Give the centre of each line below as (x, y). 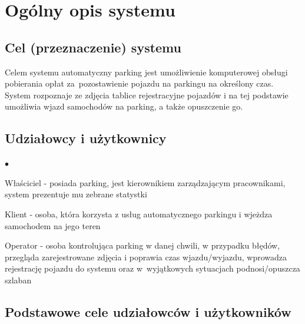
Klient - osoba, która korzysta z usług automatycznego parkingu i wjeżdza (139, 214)
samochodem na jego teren (53, 225)
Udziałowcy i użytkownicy (86, 138)
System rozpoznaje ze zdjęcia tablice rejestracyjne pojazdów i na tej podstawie (147, 95)
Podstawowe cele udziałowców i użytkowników (148, 311)
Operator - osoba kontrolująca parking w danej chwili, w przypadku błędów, (142, 245)
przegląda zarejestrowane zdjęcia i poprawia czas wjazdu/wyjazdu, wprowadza (146, 257)
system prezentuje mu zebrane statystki (76, 194)
